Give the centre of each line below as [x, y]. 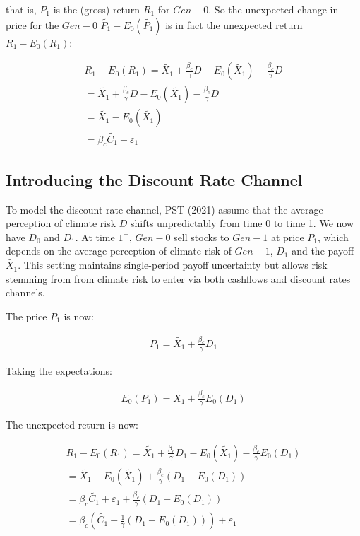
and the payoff [323, 251]
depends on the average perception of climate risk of [119, 251]
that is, [21, 9]
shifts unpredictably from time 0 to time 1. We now [242, 223]
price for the [32, 24]
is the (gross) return [97, 9]
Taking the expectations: [59, 370]
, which [333, 237]
